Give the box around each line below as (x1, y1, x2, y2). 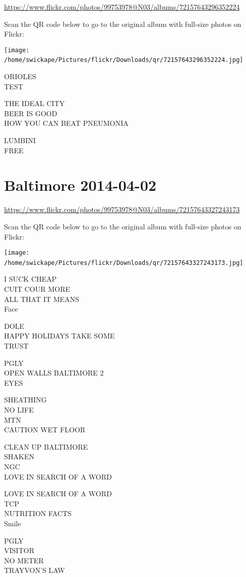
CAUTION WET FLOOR (4, 424, 86, 435)
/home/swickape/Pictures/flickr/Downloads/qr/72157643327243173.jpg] (4, 259, 243, 266)
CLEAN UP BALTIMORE (4, 441, 88, 452)
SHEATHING (4, 394, 47, 405)
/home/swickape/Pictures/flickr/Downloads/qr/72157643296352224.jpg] (4, 56, 243, 64)
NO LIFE (4, 404, 34, 415)
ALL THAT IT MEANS (4, 293, 79, 304)
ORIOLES (4, 71, 36, 82)
